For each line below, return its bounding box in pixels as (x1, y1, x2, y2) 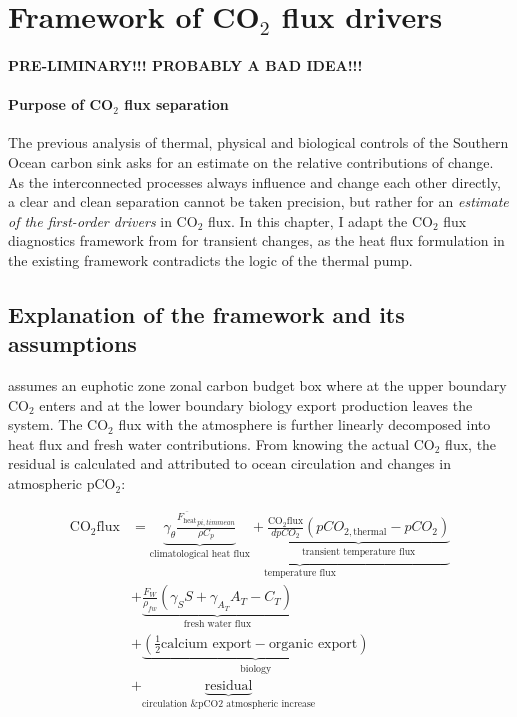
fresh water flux (183, 619, 252, 630)
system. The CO (8, 414, 109, 435)
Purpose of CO (8, 94, 114, 115)
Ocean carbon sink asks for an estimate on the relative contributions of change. (8, 151, 494, 172)
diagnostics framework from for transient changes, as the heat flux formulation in (8, 230, 505, 251)
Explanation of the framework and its (8, 298, 405, 329)
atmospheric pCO (8, 473, 116, 494)
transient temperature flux (301, 547, 416, 558)
